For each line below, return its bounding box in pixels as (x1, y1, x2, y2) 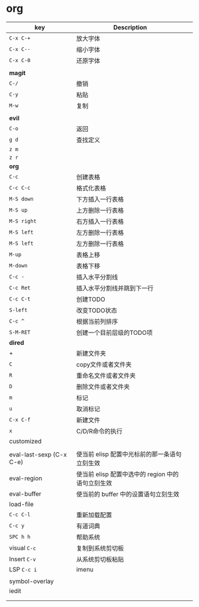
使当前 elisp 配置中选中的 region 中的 (76, 470, 179, 478)
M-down (9, 262, 28, 269)
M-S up (9, 206, 28, 213)
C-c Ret (9, 284, 31, 291)
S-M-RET (9, 328, 31, 336)
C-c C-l (9, 511, 31, 517)
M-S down (9, 195, 34, 202)
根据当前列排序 (76, 317, 118, 325)
